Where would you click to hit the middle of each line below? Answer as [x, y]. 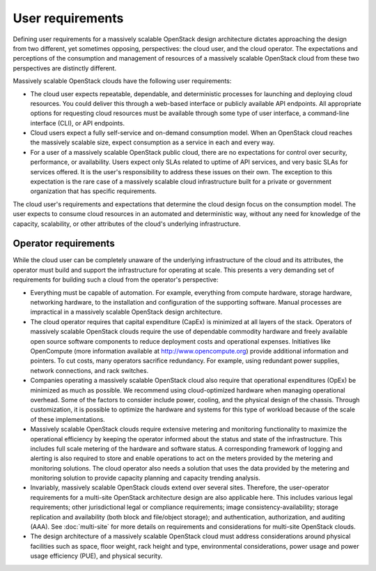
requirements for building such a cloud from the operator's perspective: [116, 280]
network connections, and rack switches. [89, 370]
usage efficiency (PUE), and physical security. [96, 556]
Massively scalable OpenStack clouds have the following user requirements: [122, 81]
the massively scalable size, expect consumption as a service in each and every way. [152, 142]
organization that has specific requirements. [93, 191]
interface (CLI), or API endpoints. [78, 123]
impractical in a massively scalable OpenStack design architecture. [126, 312]
